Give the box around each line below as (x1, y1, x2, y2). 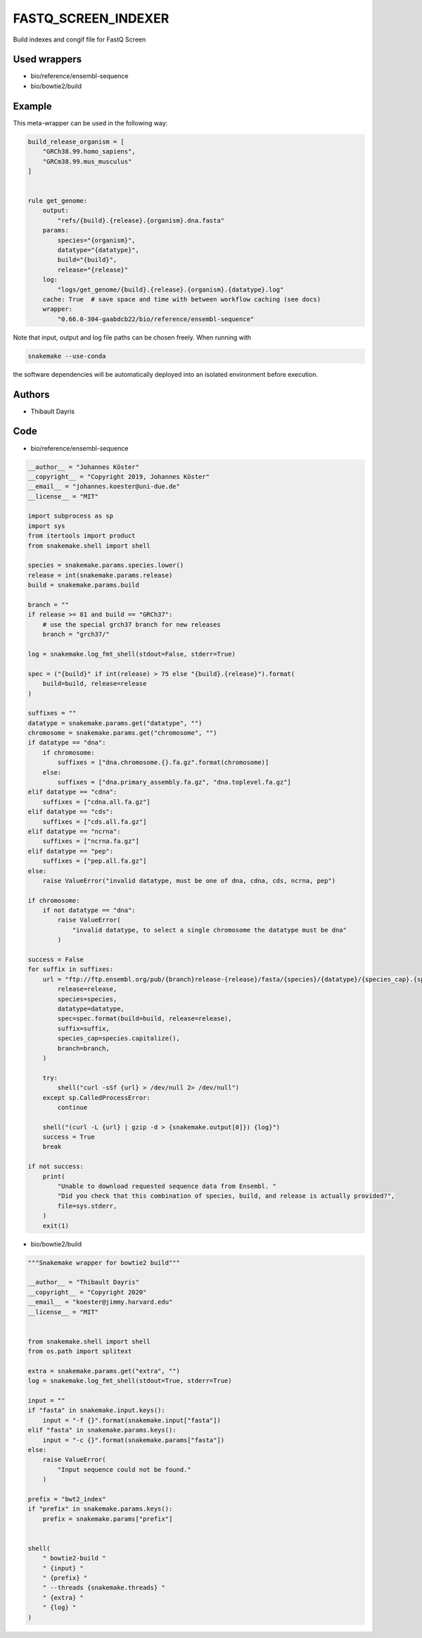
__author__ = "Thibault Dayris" (27, 1278, 140, 1287)
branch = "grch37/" (42, 630, 110, 639)
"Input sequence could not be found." (57, 1465, 191, 1473)
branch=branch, (57, 1044, 110, 1052)
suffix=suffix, (57, 1025, 110, 1032)
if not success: (27, 1163, 84, 1170)
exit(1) (42, 1222, 70, 1230)
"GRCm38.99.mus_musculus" (42, 157, 132, 165)
